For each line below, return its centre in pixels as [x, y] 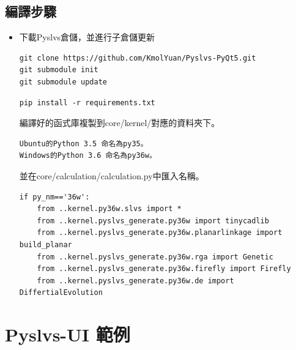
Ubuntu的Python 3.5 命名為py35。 [83, 143]
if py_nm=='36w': [54, 197]
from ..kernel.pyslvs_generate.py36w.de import [135, 281]
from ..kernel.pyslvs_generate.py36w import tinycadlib [153, 221]
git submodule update [63, 82]
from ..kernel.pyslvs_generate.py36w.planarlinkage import [160, 233]
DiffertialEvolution [61, 293]
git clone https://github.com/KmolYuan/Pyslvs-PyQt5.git [138, 58]
